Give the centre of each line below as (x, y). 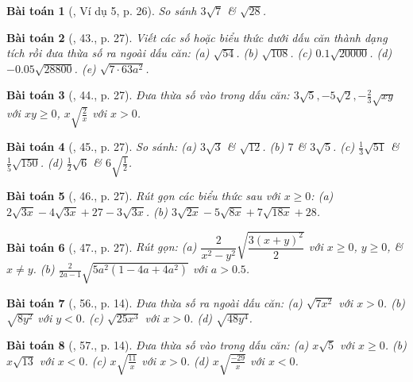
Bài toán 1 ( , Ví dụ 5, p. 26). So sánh (102, 10)
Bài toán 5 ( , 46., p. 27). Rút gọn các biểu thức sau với (143, 196)
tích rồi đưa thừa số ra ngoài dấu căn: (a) (108, 53)
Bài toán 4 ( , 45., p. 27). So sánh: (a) (101, 147)
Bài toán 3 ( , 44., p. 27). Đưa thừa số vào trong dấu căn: (148, 95)
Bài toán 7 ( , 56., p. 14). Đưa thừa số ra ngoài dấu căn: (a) (154, 302)
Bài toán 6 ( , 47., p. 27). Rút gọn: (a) (102, 247)
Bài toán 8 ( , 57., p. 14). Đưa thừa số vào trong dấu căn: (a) (158, 345)
